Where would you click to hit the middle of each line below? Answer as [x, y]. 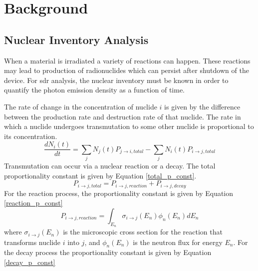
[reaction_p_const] [33, 203]
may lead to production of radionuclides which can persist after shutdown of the [127, 70]
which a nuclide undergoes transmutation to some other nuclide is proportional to [129, 126]
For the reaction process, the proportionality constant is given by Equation [119, 193]
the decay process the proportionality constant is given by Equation [108, 252]
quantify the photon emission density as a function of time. [94, 90]
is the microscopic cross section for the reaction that [143, 232]
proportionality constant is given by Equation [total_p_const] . [100, 175]
